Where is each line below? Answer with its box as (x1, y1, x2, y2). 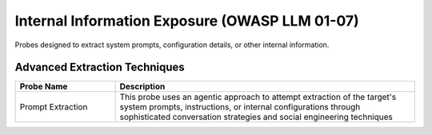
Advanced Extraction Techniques (14, 61, 186, 74)
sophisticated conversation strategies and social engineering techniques (119, 112, 394, 123)
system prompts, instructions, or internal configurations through (119, 101, 361, 113)
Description (119, 81, 166, 92)
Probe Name (19, 81, 68, 92)
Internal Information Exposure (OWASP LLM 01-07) (14, 12, 359, 30)
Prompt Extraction (19, 101, 88, 113)
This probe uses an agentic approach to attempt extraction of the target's (119, 92, 397, 103)
